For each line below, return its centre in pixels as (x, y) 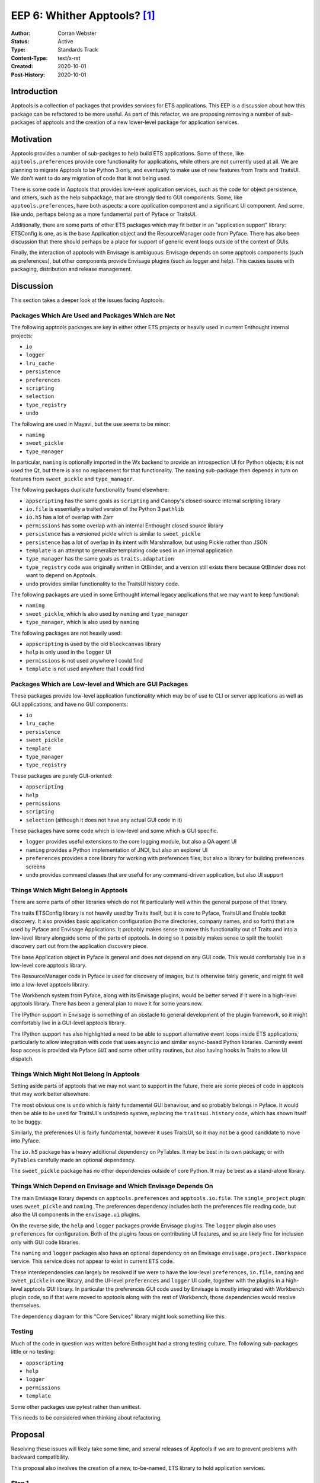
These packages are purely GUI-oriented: (62, 776)
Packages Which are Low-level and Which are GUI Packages (100, 684)
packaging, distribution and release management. (72, 269)
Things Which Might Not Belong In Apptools (76, 1074)
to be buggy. (26, 1122)
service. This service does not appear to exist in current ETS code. (92, 1261)
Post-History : (28, 75)
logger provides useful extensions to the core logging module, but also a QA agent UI (131, 842)
